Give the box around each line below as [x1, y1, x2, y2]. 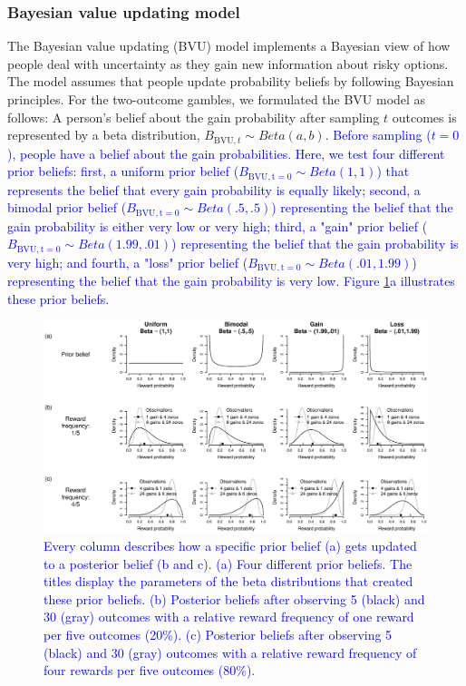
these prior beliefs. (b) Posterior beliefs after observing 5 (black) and [44, 589, 425, 608]
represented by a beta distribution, [7, 125, 200, 144]
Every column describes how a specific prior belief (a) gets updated [44, 535, 417, 554]
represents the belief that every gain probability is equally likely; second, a [7, 180, 421, 199]
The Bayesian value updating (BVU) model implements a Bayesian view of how [7, 36, 451, 55]
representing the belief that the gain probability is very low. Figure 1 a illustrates [7, 271, 455, 290]
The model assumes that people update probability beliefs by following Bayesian [7, 72, 454, 91]
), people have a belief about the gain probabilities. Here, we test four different [7, 143, 445, 162]
